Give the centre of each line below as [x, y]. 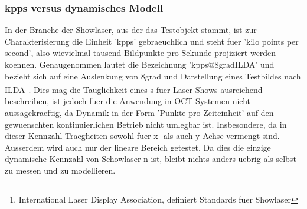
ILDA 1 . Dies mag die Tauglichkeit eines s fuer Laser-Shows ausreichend [134, 89]
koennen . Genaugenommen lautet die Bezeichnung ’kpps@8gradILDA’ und [140, 64]
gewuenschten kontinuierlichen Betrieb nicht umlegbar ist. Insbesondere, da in [146, 124]
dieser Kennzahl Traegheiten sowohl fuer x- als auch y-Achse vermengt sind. [142, 136]
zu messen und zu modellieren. [60, 170]
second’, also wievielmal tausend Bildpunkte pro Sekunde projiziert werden [141, 53]
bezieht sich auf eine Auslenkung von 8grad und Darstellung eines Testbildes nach [153, 76]
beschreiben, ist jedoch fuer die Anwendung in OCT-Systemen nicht [128, 101]
